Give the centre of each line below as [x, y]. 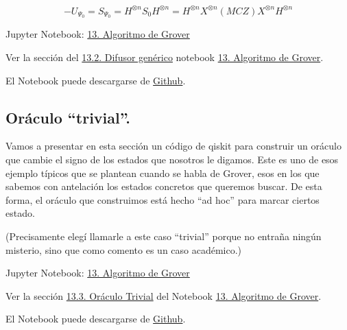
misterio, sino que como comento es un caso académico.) [124, 249]
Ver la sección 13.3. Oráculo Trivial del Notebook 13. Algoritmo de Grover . [164, 295]
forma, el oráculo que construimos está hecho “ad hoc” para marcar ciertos [163, 199]
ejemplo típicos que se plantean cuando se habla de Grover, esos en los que [163, 173]
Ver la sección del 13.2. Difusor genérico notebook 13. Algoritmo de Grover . [165, 57]
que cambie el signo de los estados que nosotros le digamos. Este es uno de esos [172, 159]
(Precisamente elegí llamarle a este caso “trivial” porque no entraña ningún [164, 236]
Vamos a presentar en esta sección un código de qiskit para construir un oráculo [173, 146]
